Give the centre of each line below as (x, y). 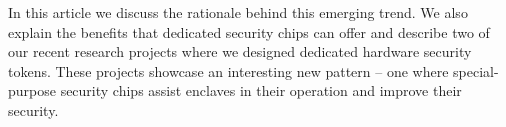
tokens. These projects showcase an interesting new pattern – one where (228, 70)
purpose (32, 90)
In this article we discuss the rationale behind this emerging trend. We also (238, 12)
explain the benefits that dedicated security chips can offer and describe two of (249, 31)
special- (476, 70)
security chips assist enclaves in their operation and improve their (261, 90)
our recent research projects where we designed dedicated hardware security (240, 51)
